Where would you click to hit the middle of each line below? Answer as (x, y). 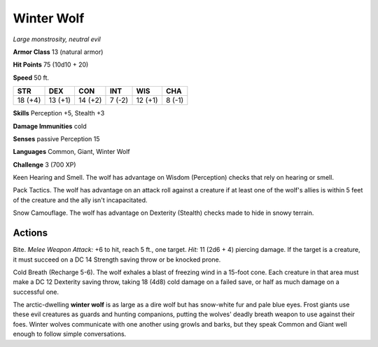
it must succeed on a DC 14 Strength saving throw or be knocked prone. (117, 260)
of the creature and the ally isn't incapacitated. (80, 200)
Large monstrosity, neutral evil (57, 39)
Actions (30, 233)
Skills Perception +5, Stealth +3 (59, 113)
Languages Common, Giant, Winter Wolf (72, 152)
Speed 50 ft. (31, 78)
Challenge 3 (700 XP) (44, 164)
